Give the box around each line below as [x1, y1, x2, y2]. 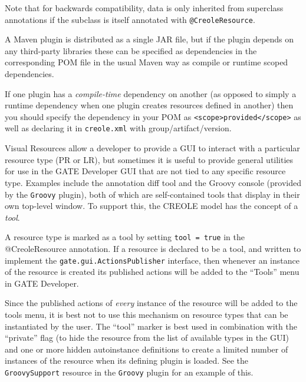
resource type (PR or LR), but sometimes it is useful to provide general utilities [5, 153, 294, 165]
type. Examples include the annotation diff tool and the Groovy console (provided [5, 176, 302, 188]
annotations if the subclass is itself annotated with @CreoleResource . [5, 13, 255, 25]
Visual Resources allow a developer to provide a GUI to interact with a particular [5, 142, 300, 154]
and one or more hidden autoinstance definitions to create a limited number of [5, 343, 288, 355]
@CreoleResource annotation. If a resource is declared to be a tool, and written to [5, 243, 301, 254]
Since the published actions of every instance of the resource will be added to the [5, 297, 298, 309]
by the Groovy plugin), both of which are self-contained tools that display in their [5, 188, 300, 200]
